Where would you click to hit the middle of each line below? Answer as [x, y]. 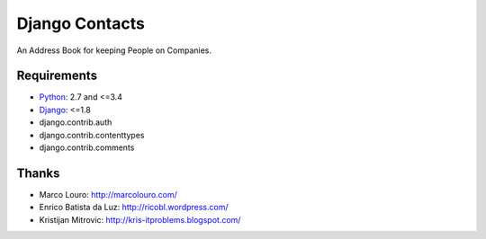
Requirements [57, 76]
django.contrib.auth [76, 122]
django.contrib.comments [87, 147]
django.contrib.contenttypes [92, 135]
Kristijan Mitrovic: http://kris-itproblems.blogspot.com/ [140, 219]
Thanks [38, 173]
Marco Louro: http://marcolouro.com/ [108, 194]
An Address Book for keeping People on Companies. [114, 50]
